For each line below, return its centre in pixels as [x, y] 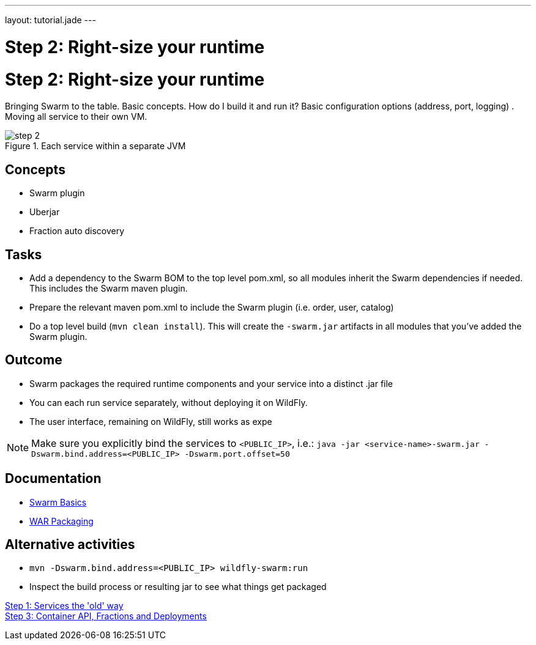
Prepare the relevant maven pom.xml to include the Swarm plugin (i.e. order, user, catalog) [212, 307]
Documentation [53, 479]
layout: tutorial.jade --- [50, 20]
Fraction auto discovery [77, 231]
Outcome [34, 360]
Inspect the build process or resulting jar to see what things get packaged [178, 587]
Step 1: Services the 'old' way [64, 606]
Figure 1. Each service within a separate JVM [95, 146]
